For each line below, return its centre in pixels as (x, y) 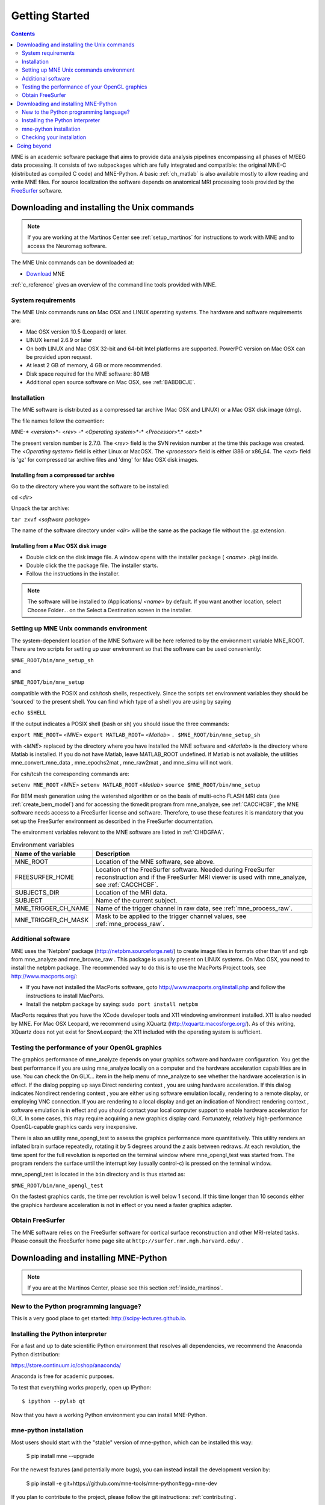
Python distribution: (36, 1354)
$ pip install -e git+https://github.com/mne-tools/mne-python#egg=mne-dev (122, 1483)
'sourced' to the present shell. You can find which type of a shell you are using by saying (121, 702)
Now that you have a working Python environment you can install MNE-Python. (109, 1415)
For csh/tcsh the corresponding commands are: (70, 774)
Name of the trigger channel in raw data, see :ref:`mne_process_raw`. (194, 908)
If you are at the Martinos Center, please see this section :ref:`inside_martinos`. (125, 1288)
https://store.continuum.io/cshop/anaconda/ (66, 1365)
